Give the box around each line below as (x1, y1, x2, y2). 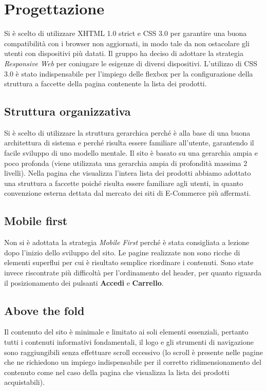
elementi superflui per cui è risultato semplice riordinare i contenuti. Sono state (4, 257, 254, 268)
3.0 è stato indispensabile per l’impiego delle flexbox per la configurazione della (4, 68, 253, 79)
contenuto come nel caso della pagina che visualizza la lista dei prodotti (4, 366, 230, 377)
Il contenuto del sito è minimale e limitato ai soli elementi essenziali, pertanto (4, 326, 249, 337)
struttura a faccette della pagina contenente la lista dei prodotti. (4, 78, 207, 89)
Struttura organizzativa (4, 103, 131, 119)
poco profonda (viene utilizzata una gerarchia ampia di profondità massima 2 (4, 157, 247, 168)
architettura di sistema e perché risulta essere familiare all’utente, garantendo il (4, 137, 254, 148)
